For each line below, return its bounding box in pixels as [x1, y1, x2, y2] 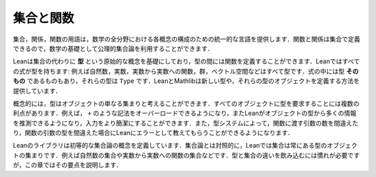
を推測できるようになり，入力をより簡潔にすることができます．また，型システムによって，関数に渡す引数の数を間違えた [13, 118, 359, 127]
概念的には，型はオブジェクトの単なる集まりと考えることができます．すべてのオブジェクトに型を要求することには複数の [13, 99, 360, 107]
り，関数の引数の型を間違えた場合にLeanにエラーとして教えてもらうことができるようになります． [13, 129, 294, 137]
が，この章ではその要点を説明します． [13, 161, 123, 169]
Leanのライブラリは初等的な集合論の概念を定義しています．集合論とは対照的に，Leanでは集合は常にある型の [13, 141, 327, 150]
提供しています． [13, 86, 62, 95]
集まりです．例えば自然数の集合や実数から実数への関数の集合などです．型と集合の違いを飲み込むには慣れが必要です [24, 151, 360, 160]
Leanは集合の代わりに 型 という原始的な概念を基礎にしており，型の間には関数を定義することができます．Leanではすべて [13, 57, 360, 66]
